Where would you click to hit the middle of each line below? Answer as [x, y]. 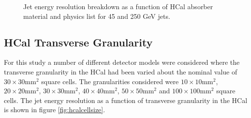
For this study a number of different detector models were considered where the [122, 62]
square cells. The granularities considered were [110, 81]
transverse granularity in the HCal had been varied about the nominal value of [121, 71]
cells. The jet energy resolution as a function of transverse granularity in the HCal [126, 100]
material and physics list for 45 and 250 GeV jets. [97, 16]
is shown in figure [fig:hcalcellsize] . [55, 110]
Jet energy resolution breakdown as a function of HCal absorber [118, 6]
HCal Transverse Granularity [78, 42]
